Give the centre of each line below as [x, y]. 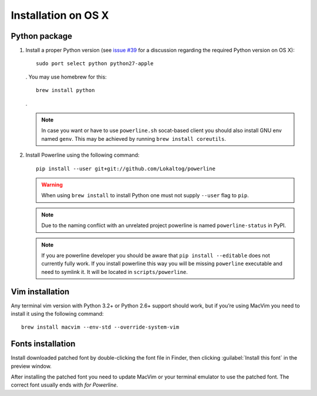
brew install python [65, 90]
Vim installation [40, 291]
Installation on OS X [60, 15]
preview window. [31, 366]
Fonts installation [43, 344]
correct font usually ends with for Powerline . [65, 385]
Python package [42, 36]
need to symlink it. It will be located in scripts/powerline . [114, 272]
